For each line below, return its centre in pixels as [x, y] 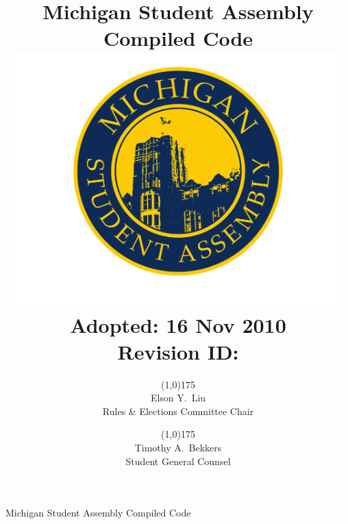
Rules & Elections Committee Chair [178, 411]
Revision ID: [178, 351]
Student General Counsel [178, 461]
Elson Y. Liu [178, 398]
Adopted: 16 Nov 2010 [178, 324]
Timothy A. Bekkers [178, 448]
